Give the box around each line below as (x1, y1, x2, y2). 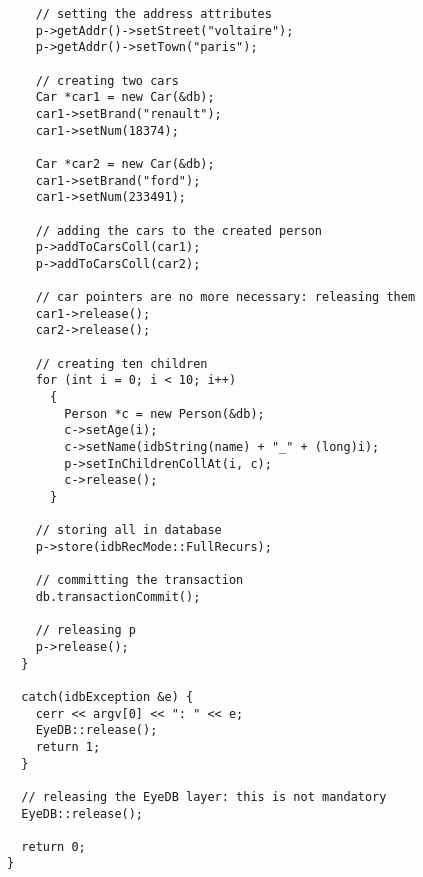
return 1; (35, 739, 101, 754)
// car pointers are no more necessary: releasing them (35, 290, 416, 305)
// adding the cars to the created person (35, 223, 322, 238)
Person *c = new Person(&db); (64, 406, 265, 421)
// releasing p (35, 623, 136, 638)
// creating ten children (35, 356, 208, 371)
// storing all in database (35, 523, 222, 538)
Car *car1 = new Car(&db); (35, 90, 215, 105)
